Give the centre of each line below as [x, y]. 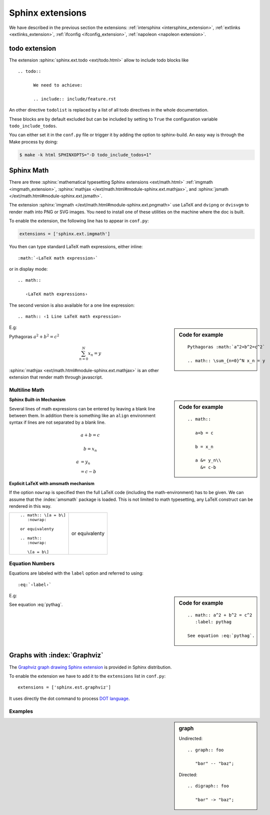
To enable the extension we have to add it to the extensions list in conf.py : [87, 676]
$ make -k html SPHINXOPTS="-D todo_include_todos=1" [85, 155]
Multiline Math [27, 390]
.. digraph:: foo [208, 786]
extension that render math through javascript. [56, 377]
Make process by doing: [34, 142]
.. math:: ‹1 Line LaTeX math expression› [70, 316]
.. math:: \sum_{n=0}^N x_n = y [226, 361]
